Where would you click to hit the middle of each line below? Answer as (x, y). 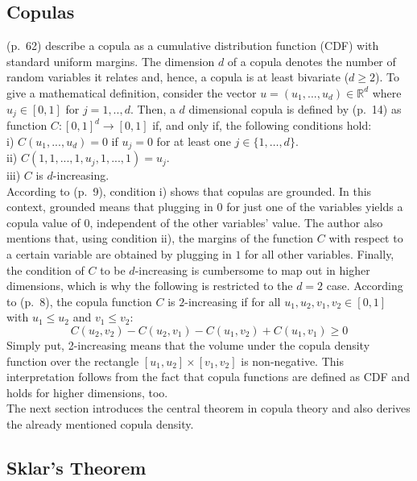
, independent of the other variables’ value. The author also (236, 222)
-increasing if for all (233, 301)
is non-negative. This (292, 361)
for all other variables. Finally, (320, 254)
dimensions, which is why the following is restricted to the (150, 286)
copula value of (43, 222)
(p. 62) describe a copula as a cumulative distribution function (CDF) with (193, 46)
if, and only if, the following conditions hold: (262, 125)
